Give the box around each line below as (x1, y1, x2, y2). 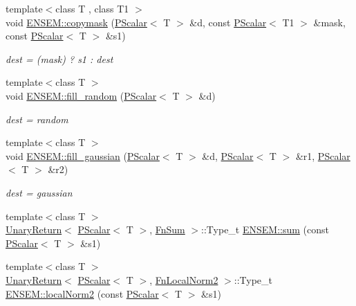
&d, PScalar (202, 148, 254, 163)
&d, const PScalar (189, 15, 267, 29)
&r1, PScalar (295, 148, 350, 163)
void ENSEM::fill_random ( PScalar (6, 88, 157, 102)
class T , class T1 (55, 1, 129, 15)
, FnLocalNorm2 (149, 272, 218, 287)
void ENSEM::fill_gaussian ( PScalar (6, 148, 160, 163)
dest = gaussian (6, 185, 73, 199)
